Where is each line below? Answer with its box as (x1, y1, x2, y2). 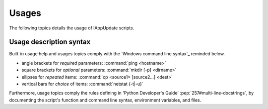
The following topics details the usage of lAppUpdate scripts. (9, 25, 134, 31)
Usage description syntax (9, 38, 91, 46)
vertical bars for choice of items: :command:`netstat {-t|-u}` (21, 81, 143, 87)
